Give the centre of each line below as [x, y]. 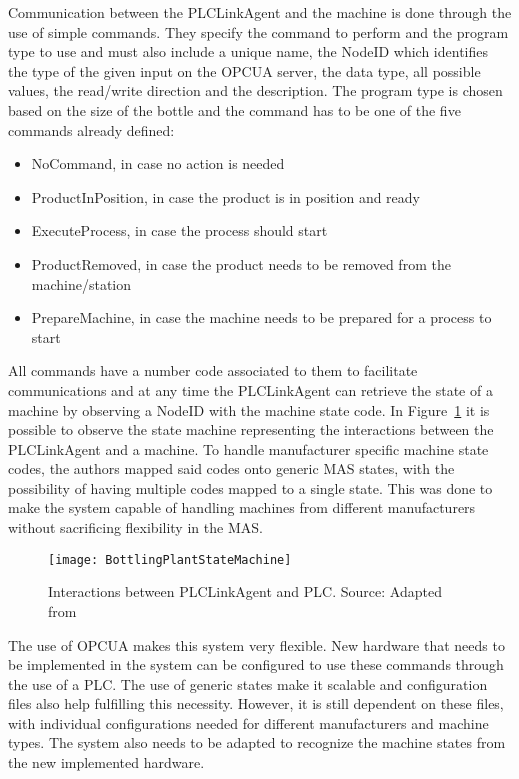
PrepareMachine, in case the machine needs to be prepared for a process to [261, 317]
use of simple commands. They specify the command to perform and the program [258, 31]
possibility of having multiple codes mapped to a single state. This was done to [250, 487]
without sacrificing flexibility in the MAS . [135, 527]
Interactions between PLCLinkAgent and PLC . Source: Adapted [245, 591]
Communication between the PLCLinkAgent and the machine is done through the [260, 12]
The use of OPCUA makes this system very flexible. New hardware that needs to [256, 644]
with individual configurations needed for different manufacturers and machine [248, 722]
